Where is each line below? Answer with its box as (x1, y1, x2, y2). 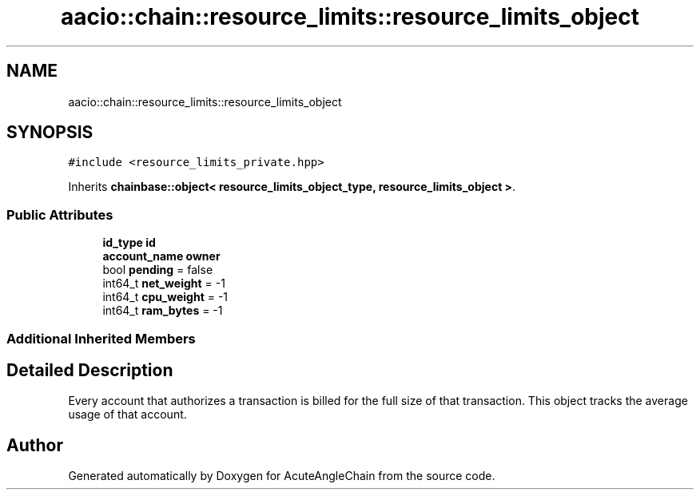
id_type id (102, 236, 156, 250)
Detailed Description (6, 359, 173, 380)
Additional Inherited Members (6, 330, 196, 347)
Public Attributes (6, 206, 113, 223)
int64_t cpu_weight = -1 (102, 290, 229, 304)
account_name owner (102, 249, 221, 264)
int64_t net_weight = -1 (102, 276, 225, 291)
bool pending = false (102, 263, 213, 277)
